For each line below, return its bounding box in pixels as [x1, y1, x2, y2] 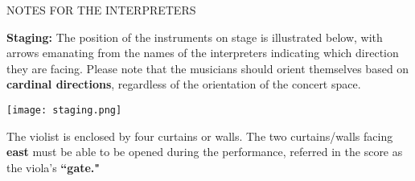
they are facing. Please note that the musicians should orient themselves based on [6, 60, 409, 76]
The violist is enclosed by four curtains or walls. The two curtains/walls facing [6, 127, 393, 144]
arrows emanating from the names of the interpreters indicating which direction [6, 44, 399, 61]
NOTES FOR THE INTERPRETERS [6, 2, 196, 18]
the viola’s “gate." [6, 158, 101, 175]
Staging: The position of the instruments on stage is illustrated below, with [6, 28, 383, 45]
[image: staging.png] [6, 104, 122, 116]
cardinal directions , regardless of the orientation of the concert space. [6, 76, 361, 93]
